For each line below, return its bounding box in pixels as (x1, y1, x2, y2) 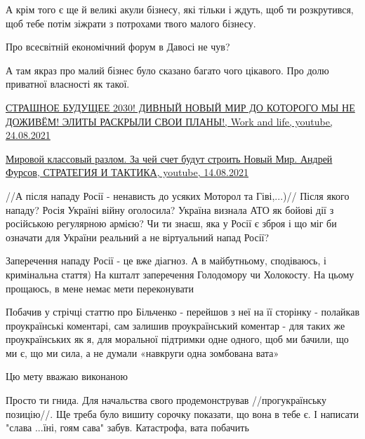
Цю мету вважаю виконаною (6, 369, 128, 384)
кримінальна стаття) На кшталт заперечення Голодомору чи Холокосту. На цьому (6, 266, 354, 281)
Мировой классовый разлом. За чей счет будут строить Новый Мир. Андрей (6, 151, 333, 166)
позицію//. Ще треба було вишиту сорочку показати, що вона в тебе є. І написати (6, 406, 359, 421)
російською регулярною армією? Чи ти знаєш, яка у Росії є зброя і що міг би (6, 216, 337, 231)
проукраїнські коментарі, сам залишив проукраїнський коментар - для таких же (6, 318, 345, 332)
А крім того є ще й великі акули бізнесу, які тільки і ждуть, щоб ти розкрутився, (6, 2, 354, 16)
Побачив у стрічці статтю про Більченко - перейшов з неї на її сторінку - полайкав (6, 304, 360, 319)
